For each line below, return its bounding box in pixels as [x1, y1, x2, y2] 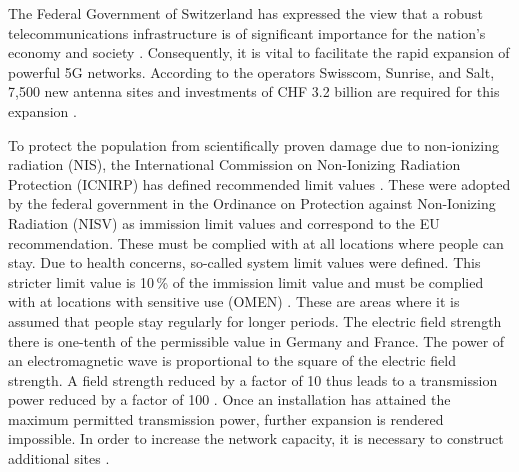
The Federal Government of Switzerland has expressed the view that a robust [8, 3, 483, 23]
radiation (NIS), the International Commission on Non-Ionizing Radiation [8, 154, 461, 175]
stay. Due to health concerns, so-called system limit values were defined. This [8, 252, 481, 273]
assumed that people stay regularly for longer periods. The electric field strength [8, 310, 502, 331]
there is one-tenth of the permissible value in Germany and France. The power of [8, 330, 505, 351]
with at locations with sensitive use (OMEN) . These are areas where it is [8, 291, 460, 312]
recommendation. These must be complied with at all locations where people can [8, 232, 504, 253]
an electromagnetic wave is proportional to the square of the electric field [8, 350, 456, 371]
